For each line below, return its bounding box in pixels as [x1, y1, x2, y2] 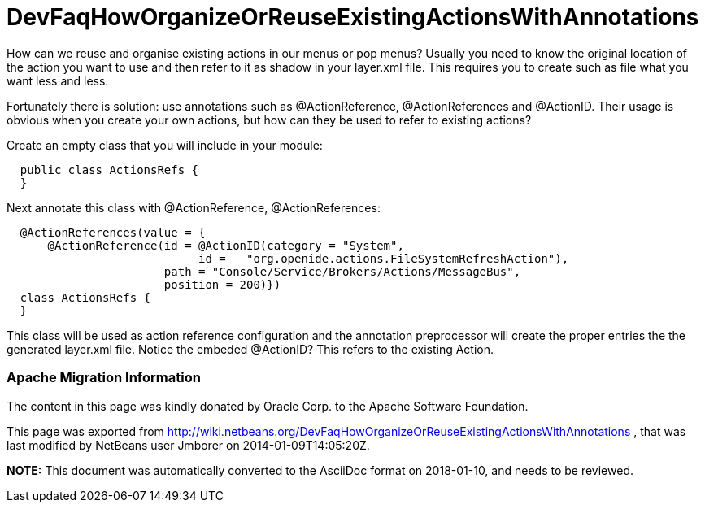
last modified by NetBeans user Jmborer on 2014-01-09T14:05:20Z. [7, 437, 370, 452]
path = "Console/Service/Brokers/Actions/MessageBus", [163, 264, 521, 278]
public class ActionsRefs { [20, 163, 199, 176]
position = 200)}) [163, 277, 281, 291]
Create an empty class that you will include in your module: [7, 137, 323, 152]
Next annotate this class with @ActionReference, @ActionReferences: [7, 200, 381, 215]
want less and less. [7, 73, 109, 88]
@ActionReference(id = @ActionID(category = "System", [47, 238, 404, 252]
